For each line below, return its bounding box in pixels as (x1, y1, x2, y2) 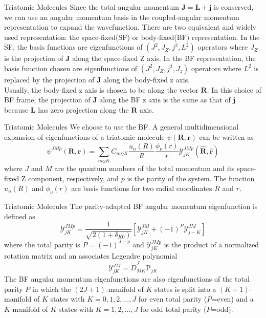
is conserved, (214, 2, 254, 12)
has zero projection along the (38, 104, 129, 115)
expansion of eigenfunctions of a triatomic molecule (4, 131, 165, 142)
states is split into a (154, 283, 216, 294)
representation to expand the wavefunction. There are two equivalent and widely (4, 22, 256, 32)
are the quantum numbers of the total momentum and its (54, 163, 235, 174)
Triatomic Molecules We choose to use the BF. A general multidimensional (4, 121, 239, 132)
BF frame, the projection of (4, 94, 91, 105)
